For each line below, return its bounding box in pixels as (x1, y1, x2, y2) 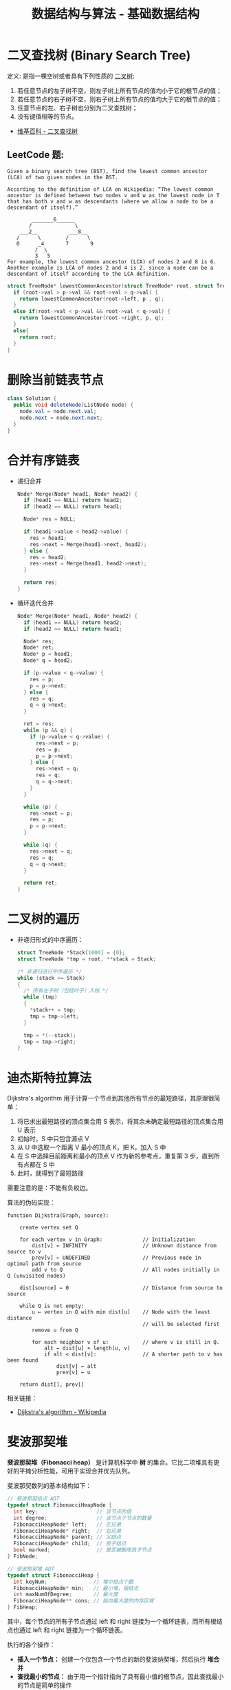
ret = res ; (23, 721, 55, 727)
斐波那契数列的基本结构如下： (7, 1482, 91, 1490)
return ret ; (23, 880, 58, 887)
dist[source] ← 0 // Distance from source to (19, 1285, 223, 1291)
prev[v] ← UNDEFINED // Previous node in (32, 1254, 201, 1262)
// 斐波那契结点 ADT (7, 1496, 60, 1502)
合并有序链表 (7, 452, 80, 468)
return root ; (19, 334, 57, 341)
